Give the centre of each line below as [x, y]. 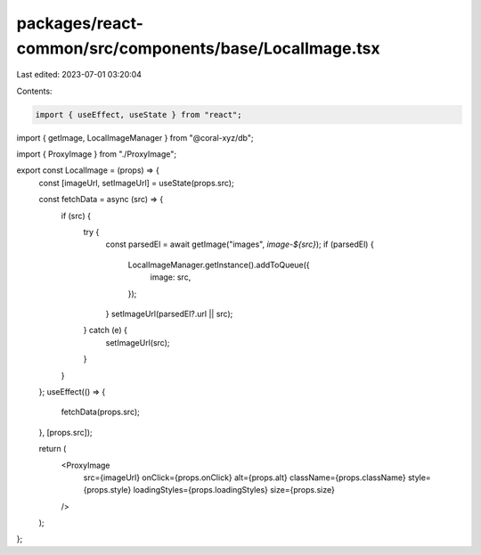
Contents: [34, 91]
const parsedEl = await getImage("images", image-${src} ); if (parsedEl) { [240, 244]
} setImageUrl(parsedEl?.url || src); [169, 314]
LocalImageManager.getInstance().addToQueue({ [219, 265]
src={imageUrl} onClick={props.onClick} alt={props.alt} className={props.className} [245, 477]
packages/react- [80, 23]
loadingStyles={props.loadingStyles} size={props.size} [234, 490]
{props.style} [107, 490]
